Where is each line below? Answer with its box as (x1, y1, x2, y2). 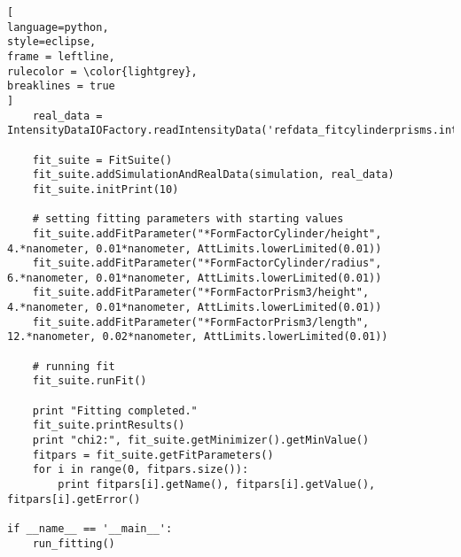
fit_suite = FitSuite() (32, 153, 173, 166)
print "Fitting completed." (32, 404, 198, 417)
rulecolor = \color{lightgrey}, (7, 65, 198, 78)
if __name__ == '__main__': (7, 522, 173, 535)
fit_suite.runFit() (32, 375, 147, 388)
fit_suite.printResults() (32, 419, 185, 432)
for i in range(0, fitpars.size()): (32, 463, 249, 476)
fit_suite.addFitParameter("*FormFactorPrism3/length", (32, 315, 370, 329)
